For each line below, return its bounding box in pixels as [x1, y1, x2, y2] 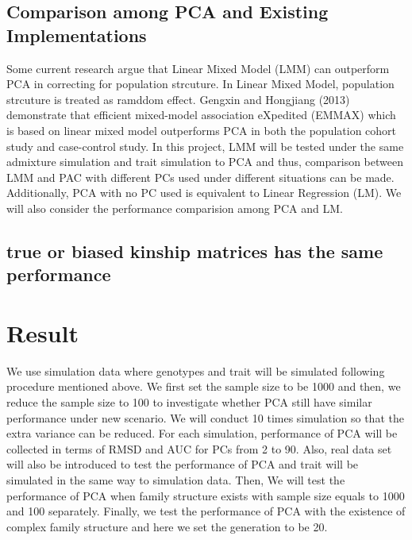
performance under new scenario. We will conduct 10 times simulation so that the [6, 409, 404, 426]
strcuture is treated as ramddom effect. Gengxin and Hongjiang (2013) [6, 91, 350, 107]
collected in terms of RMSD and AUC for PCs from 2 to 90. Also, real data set [6, 440, 392, 457]
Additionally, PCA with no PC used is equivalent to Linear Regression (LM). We [6, 184, 402, 201]
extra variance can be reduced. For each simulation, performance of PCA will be [6, 425, 398, 442]
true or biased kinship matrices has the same [6, 238, 383, 263]
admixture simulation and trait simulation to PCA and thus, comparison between [6, 153, 403, 170]
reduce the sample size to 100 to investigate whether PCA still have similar [6, 394, 372, 411]
